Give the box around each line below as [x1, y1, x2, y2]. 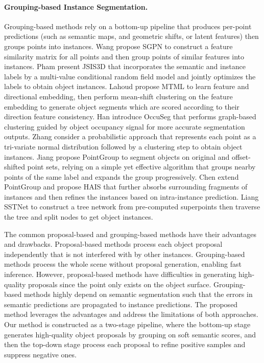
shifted [4, 161, 25, 172]
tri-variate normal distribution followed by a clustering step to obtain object [4, 141, 243, 152]
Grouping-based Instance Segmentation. [4, 1, 148, 12]
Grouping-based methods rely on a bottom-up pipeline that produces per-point [4, 20, 252, 31]
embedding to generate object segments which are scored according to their [4, 101, 239, 112]
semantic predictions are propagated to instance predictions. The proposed [4, 298, 238, 309]
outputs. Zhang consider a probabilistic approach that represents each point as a [4, 131, 256, 142]
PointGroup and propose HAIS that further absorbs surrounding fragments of [4, 181, 248, 192]
